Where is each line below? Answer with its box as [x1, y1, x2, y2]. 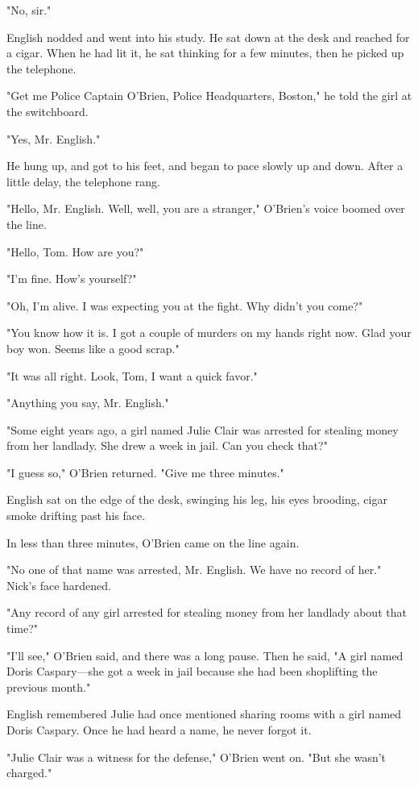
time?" [6, 620, 39, 637]
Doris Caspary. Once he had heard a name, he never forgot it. [6, 722, 312, 738]
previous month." [6, 678, 91, 695]
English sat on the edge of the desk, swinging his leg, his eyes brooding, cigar [6, 491, 387, 508]
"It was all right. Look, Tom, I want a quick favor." [6, 367, 258, 384]
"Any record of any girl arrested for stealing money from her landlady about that [6, 604, 407, 621]
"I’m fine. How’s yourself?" [6, 270, 137, 287]
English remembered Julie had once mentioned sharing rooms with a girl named [6, 705, 402, 722]
